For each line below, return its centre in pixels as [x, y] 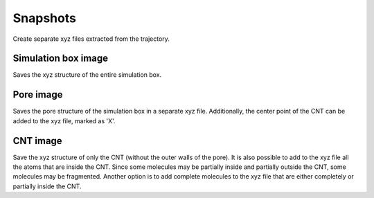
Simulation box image [61, 58]
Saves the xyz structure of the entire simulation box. [87, 75]
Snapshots [44, 18]
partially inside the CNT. [47, 186]
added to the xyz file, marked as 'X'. [64, 120]
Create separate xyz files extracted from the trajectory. [91, 39]
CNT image [37, 141]
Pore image [38, 94]
